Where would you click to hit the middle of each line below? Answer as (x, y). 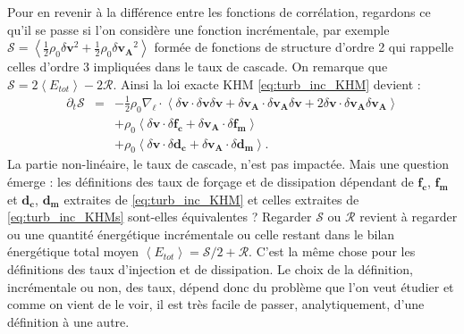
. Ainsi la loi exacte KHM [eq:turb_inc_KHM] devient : (267, 83)
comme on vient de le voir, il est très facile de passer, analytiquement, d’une (216, 304)
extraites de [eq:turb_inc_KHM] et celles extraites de (211, 199)
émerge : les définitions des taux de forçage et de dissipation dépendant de (211, 181)
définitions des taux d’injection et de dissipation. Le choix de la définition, (210, 268)
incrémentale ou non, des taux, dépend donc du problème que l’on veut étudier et (231, 286)
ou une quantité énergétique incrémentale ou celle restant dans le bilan (201, 234)
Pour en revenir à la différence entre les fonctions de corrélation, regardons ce (219, 12)
